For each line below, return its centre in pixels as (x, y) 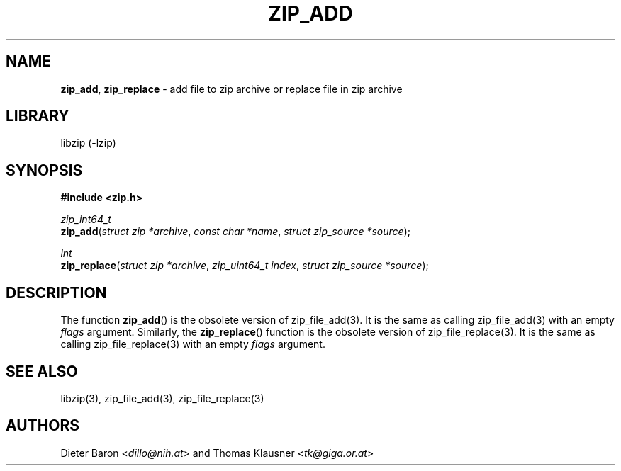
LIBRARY (38, 116)
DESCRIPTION (56, 293)
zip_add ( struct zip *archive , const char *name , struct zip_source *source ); (236, 232)
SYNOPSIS (44, 170)
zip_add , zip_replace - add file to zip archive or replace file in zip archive (231, 89)
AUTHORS (43, 426)
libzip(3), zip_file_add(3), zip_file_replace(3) (162, 398)
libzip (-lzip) (88, 143)
